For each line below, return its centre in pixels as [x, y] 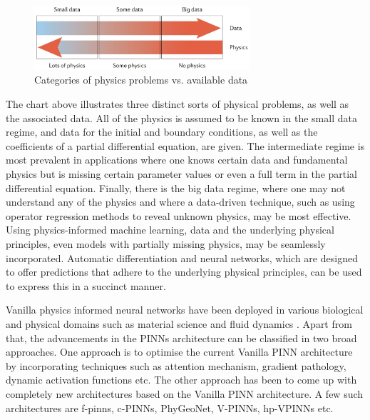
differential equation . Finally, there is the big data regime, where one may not [176, 187]
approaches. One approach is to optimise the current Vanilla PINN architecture [179, 352]
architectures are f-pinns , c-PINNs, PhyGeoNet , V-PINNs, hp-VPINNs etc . [170, 407]
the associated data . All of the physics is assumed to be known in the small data [181, 117]
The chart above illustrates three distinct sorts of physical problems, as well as [178, 104]
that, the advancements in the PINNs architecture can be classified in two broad [181, 337]
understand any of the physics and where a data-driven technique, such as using [180, 202]
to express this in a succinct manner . [86, 285]
